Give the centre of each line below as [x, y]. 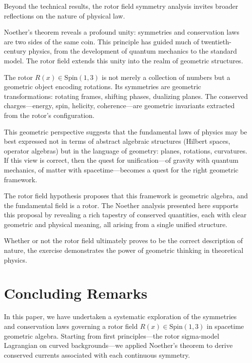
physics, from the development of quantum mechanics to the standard [133, 51]
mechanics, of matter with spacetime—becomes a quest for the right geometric [121, 169]
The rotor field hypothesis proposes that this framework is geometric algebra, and [126, 196]
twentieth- [216, 41]
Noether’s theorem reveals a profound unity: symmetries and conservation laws [122, 32]
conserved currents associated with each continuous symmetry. [97, 354]
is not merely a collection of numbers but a [166, 77]
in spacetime [225, 326]
